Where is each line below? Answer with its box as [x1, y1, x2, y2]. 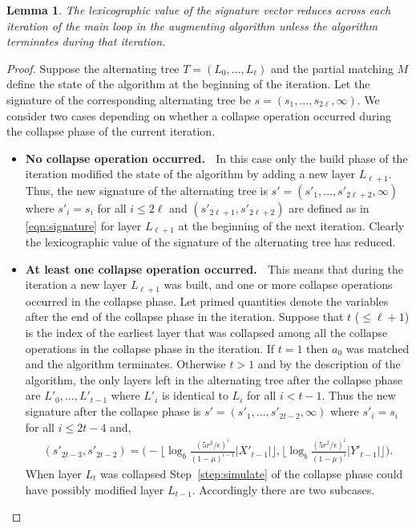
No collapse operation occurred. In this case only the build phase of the [25, 149, 408, 166]
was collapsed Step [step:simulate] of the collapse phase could [100, 465, 403, 482]
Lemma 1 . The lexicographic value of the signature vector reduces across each [6, 2, 391, 18]
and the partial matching [271, 59, 394, 76]
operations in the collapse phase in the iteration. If [25, 339, 275, 356]
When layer [25, 465, 82, 482]
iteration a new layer [25, 276, 127, 293]
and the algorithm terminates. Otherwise [25, 355, 226, 372]
